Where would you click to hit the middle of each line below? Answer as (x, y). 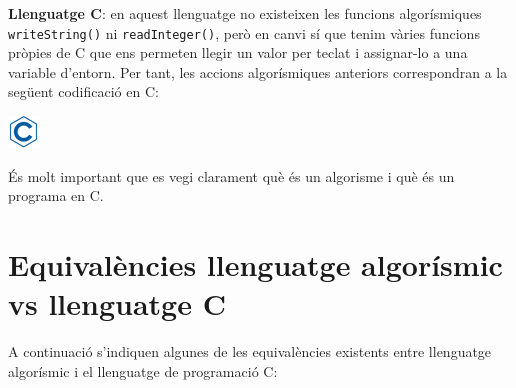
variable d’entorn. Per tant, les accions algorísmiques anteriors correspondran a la (258, 71)
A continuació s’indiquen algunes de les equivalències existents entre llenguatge (250, 351)
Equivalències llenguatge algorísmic (255, 264)
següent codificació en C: (83, 91)
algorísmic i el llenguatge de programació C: (143, 370)
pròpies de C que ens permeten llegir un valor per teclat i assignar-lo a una (238, 52)
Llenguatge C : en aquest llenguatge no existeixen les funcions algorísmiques (245, 13)
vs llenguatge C (117, 303)
